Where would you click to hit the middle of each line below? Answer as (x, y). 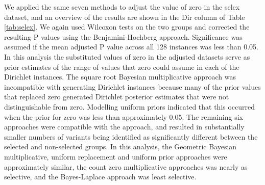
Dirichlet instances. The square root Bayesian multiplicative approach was (120, 77)
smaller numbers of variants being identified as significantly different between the (131, 136)
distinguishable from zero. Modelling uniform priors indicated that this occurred (130, 106)
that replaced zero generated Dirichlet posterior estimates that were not (117, 97)
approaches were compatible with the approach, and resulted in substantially (124, 127)
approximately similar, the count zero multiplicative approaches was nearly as (126, 166)
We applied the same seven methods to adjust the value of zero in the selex (122, 7)
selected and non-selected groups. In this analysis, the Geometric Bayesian (121, 147)
